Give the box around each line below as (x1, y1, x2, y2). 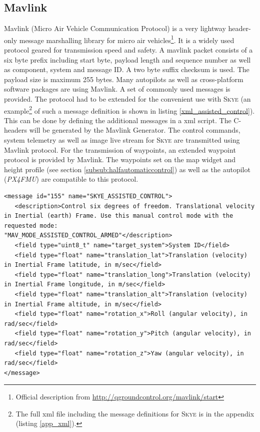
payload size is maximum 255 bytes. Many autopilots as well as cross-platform (4, 74, 243, 84)
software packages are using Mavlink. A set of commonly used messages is (4, 84, 230, 94)
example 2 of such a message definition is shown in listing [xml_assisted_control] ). (4, 104, 255, 116)
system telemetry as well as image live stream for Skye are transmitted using (4, 135, 240, 145)
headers (4, 125, 27, 135)
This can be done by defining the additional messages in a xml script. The (4, 115, 231, 125)
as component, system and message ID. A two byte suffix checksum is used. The (4, 64, 249, 75)
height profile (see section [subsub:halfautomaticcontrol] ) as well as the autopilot (4, 164, 250, 174)
